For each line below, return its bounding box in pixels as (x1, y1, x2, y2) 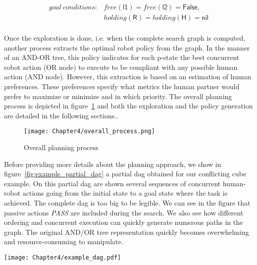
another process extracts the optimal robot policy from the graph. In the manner (4, 42, 250, 53)
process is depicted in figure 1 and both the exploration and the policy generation (4, 101, 253, 111)
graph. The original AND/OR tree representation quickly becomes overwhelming (4, 226, 249, 237)
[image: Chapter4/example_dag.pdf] (4, 254, 121, 262)
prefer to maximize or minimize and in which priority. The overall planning (4, 91, 232, 101)
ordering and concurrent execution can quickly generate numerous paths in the (4, 217, 243, 227)
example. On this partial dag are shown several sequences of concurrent (4, 178, 221, 188)
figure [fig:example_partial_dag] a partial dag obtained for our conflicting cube (4, 168, 247, 179)
